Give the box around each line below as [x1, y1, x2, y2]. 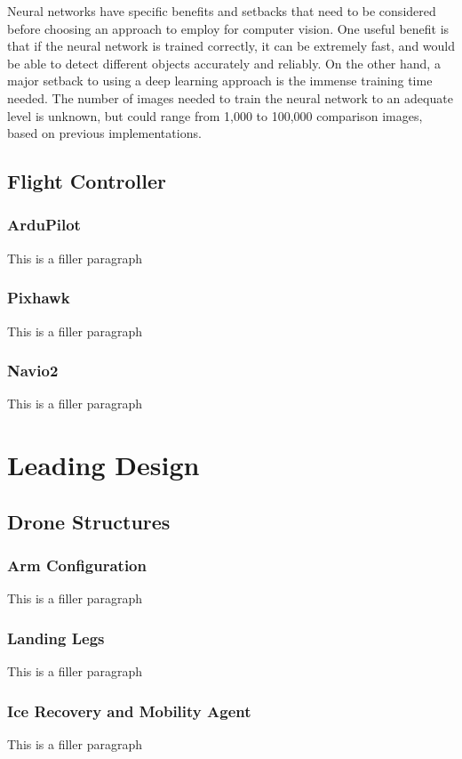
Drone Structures [7, 507, 171, 535]
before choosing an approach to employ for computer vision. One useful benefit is [7, 19, 450, 37]
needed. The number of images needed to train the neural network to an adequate [7, 88, 453, 107]
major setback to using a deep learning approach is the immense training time [7, 71, 433, 90]
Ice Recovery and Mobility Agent [7, 699, 251, 722]
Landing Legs [7, 626, 105, 649]
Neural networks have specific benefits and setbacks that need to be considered [7, 2, 436, 20]
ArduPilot [7, 214, 81, 236]
